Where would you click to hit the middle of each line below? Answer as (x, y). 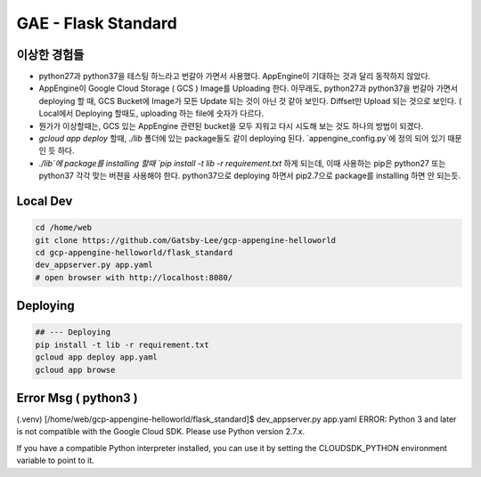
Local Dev (45, 201)
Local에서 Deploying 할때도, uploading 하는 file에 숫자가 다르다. (151, 113)
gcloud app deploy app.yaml (96, 357)
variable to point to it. (56, 461)
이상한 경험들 (50, 55)
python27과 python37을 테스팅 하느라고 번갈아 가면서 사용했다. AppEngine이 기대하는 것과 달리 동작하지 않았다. (235, 77)
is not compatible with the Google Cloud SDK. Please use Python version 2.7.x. (161, 432)
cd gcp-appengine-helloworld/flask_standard (134, 252)
